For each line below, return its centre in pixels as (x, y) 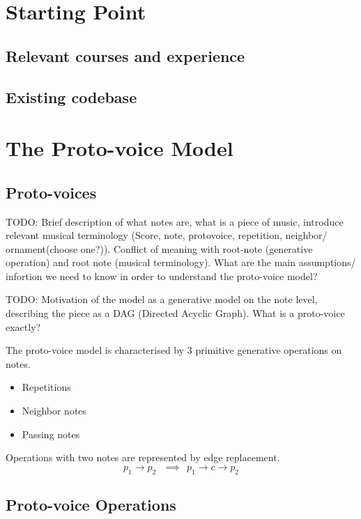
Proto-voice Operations (91, 505)
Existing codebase (71, 96)
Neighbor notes (54, 411)
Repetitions (46, 387)
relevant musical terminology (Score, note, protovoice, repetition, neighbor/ (167, 235)
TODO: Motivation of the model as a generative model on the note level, (162, 299)
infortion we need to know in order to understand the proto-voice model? (162, 276)
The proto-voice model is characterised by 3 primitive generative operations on (174, 350)
